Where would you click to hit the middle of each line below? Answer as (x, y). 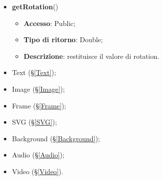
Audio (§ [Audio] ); (38, 155)
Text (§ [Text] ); (34, 72)
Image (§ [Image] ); (38, 89)
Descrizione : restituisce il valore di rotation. (92, 56)
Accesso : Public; (50, 23)
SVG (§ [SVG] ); (34, 122)
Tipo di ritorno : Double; (63, 39)
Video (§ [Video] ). (38, 171)
